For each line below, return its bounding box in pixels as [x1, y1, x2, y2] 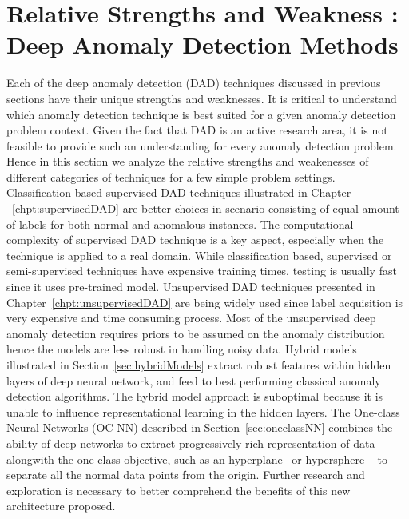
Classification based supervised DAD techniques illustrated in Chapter [6, 184, 351, 201]
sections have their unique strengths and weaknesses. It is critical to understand [6, 90, 397, 106]
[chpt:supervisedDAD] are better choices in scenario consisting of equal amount [12, 200, 399, 217]
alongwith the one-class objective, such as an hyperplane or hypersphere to [6, 450, 387, 467]
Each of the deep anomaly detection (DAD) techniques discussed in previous [6, 74, 381, 91]
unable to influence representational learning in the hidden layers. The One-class [6, 403, 400, 420]
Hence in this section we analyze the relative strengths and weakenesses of [6, 153, 369, 170]
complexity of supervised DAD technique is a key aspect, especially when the [6, 231, 384, 248]
